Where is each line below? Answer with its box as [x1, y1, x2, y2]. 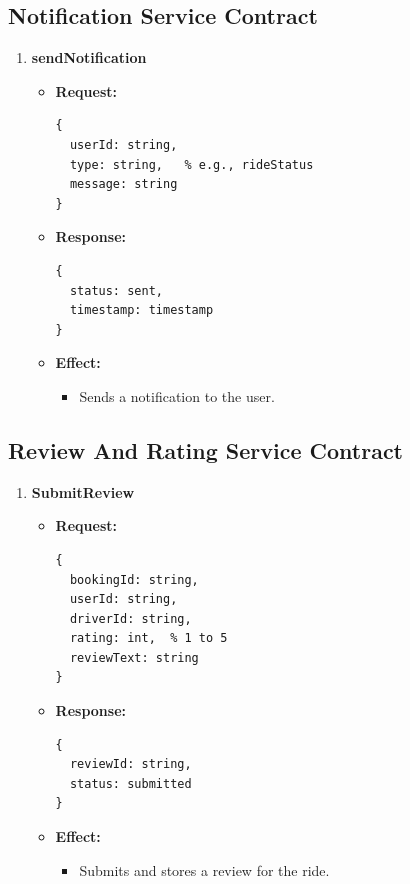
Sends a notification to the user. [79, 385, 275, 406]
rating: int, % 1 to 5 [69, 631, 228, 646]
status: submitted [69, 776, 192, 791]
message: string [69, 177, 178, 192]
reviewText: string [69, 650, 199, 665]
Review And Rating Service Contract [8, 434, 404, 465]
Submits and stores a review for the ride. [79, 859, 330, 880]
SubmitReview [31, 481, 135, 502]
